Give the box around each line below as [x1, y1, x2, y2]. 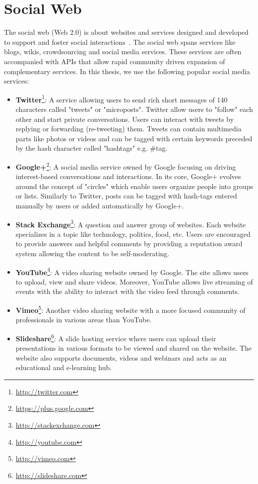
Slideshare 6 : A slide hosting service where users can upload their [15, 331, 216, 343]
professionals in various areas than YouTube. [15, 314, 152, 325]
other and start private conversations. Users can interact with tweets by [15, 113, 234, 124]
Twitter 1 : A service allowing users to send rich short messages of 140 [15, 93, 228, 104]
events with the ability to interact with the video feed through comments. [15, 286, 240, 296]
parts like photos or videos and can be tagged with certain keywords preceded [15, 133, 253, 143]
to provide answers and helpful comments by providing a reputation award [15, 238, 243, 249]
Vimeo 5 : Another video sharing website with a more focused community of [15, 303, 246, 315]
